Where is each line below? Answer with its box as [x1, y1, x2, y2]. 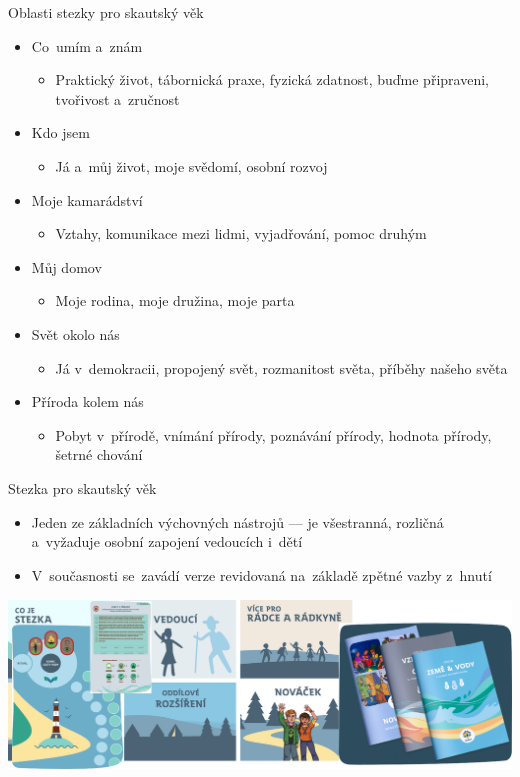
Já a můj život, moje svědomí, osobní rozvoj [55, 155, 328, 176]
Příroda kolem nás [31, 391, 144, 412]
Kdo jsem [31, 122, 90, 143]
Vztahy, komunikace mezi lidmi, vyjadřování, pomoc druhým [55, 223, 427, 244]
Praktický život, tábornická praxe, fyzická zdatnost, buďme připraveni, [55, 69, 489, 90]
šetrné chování [55, 444, 143, 465]
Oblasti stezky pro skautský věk [8, 2, 204, 22]
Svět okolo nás [31, 323, 120, 344]
